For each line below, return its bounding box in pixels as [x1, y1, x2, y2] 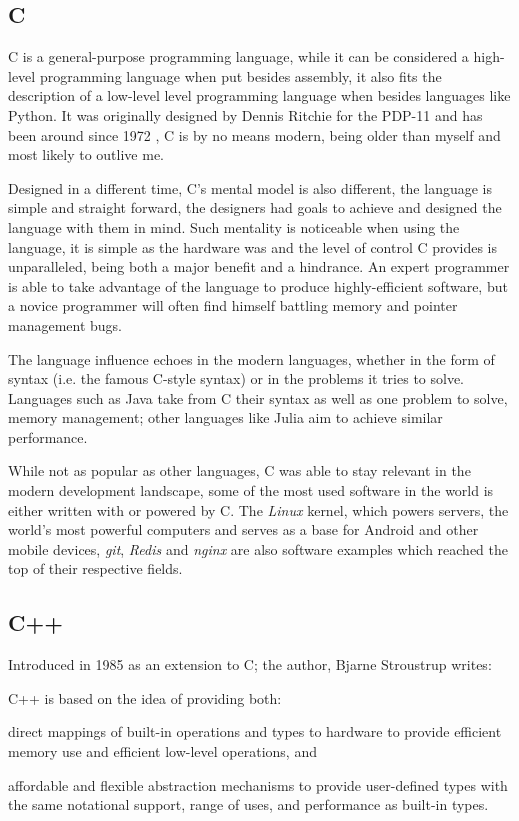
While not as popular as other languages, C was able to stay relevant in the [8, 460, 471, 481]
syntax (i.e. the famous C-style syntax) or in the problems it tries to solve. [8, 368, 465, 389]
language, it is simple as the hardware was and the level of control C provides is [8, 236, 498, 257]
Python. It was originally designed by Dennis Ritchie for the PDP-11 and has [8, 104, 483, 125]
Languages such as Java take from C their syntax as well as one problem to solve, [8, 387, 508, 408]
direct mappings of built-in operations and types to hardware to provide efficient [8, 721, 502, 742]
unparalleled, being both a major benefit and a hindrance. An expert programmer [8, 256, 510, 277]
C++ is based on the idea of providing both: [8, 687, 282, 708]
